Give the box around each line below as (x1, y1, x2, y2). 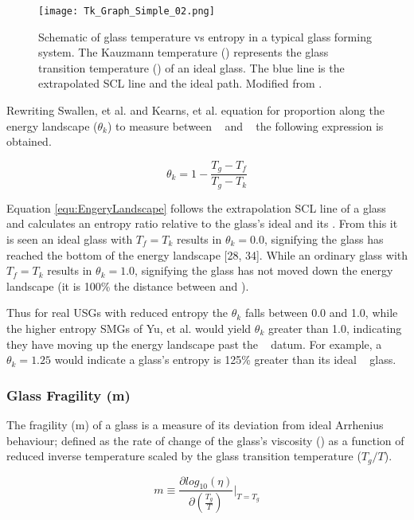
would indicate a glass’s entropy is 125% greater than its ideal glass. (54, 351, 396, 368)
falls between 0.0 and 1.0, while (244, 304, 398, 321)
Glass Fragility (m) (6, 385, 131, 405)
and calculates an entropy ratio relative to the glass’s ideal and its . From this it (6, 215, 398, 232)
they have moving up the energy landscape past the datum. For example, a (6, 335, 382, 352)
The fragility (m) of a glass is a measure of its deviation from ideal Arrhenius (6, 416, 384, 432)
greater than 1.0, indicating (268, 319, 402, 336)
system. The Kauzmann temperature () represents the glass (38, 44, 329, 61)
